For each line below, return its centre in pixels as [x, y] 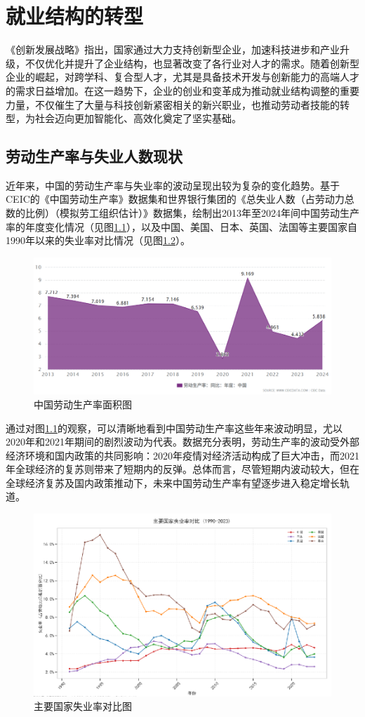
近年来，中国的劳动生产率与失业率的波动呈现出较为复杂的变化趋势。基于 [173, 185]
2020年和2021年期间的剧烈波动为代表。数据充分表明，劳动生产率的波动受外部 [182, 442]
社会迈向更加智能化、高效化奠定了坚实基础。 [138, 118]
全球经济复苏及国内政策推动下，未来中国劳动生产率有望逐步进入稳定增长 [173, 482]
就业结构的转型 [75, 16]
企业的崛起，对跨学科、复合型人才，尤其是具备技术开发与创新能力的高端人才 [182, 77]
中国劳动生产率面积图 [83, 404]
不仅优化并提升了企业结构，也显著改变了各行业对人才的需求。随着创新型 [192, 63]
